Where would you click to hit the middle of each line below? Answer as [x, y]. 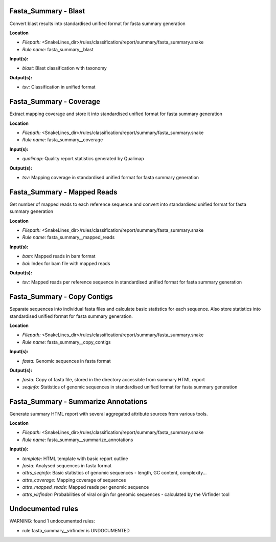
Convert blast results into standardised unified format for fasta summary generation [98, 24]
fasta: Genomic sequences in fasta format [66, 361]
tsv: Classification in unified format [59, 87]
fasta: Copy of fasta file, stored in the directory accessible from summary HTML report [114, 380]
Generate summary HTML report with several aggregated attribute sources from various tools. [109, 414]
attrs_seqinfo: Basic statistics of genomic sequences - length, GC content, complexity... [114, 473]
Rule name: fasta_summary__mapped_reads [68, 237]
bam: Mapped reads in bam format [59, 256]
